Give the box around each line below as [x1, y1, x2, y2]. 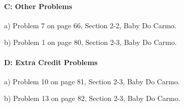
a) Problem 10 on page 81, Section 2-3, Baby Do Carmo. [4, 76, 180, 86]
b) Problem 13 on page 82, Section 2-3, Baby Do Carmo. [4, 93, 180, 103]
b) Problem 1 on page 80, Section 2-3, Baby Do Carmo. [4, 37, 177, 47]
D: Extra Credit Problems [4, 57, 98, 67]
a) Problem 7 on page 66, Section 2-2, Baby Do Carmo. [4, 20, 176, 30]
